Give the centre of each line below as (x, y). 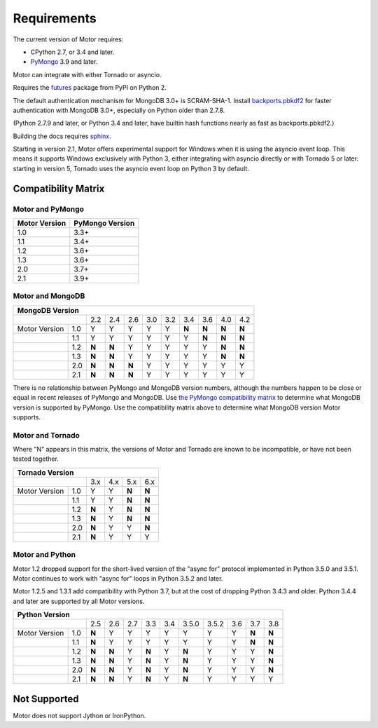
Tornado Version (45, 472)
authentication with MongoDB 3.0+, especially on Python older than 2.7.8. (119, 110)
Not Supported (46, 699)
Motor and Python (44, 555)
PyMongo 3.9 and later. (64, 62)
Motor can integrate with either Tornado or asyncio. (87, 74)
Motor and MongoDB (49, 296)
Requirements (55, 18)
